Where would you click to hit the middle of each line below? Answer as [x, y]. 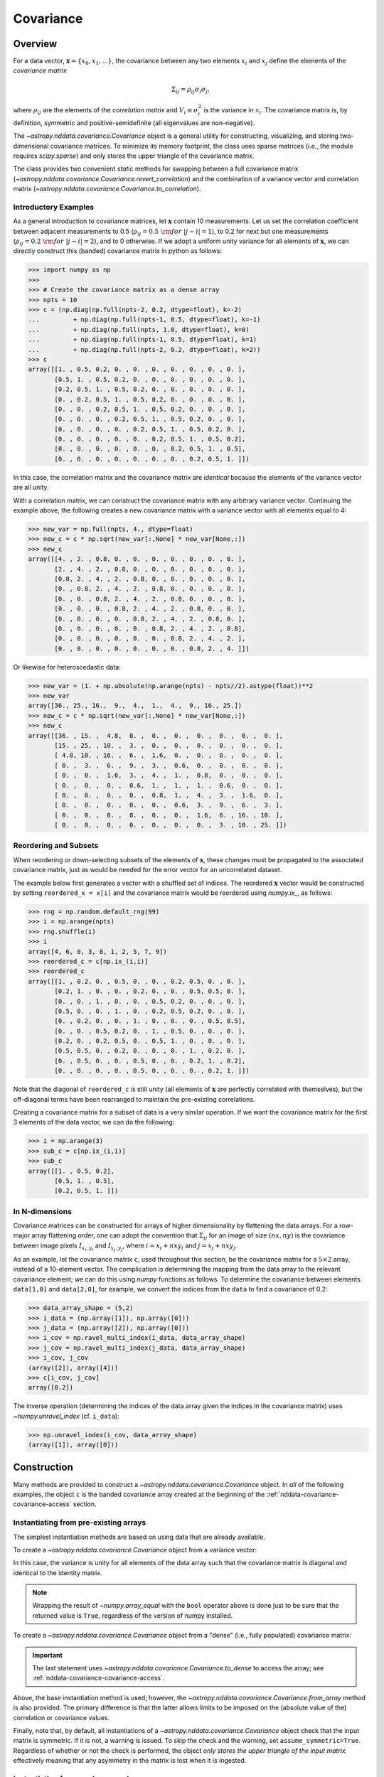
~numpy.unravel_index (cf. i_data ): [66, 1416]
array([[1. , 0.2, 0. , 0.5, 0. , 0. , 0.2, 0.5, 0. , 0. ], [137, 981]
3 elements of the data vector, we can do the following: [94, 1122]
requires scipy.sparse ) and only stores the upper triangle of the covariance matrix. [134, 156]
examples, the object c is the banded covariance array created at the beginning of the [139, 1494]
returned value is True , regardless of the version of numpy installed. [133, 1615]
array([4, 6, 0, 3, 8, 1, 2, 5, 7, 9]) [97, 951]
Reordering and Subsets [56, 846]
